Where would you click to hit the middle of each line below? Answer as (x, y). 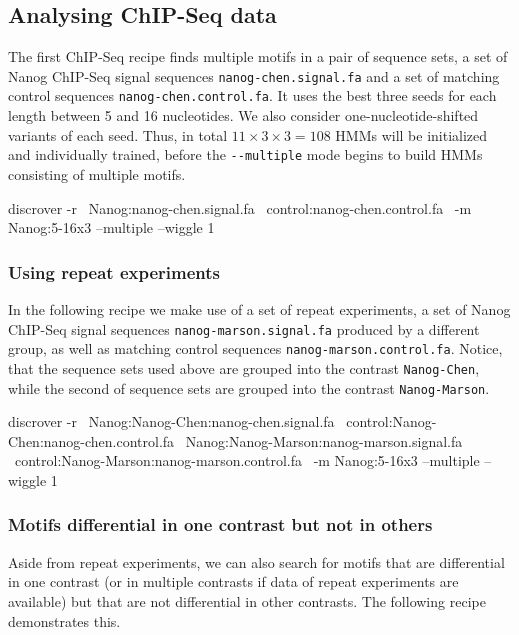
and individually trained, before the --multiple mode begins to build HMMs (245, 154)
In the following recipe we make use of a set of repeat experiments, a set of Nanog (259, 308)
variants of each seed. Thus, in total (118, 134)
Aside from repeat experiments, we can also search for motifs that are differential (256, 561)
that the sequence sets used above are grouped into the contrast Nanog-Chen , (244, 367)
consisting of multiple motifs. (97, 173)
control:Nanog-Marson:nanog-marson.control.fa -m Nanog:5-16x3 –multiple (247, 460)
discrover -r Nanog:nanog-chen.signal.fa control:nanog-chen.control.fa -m (240, 207)
